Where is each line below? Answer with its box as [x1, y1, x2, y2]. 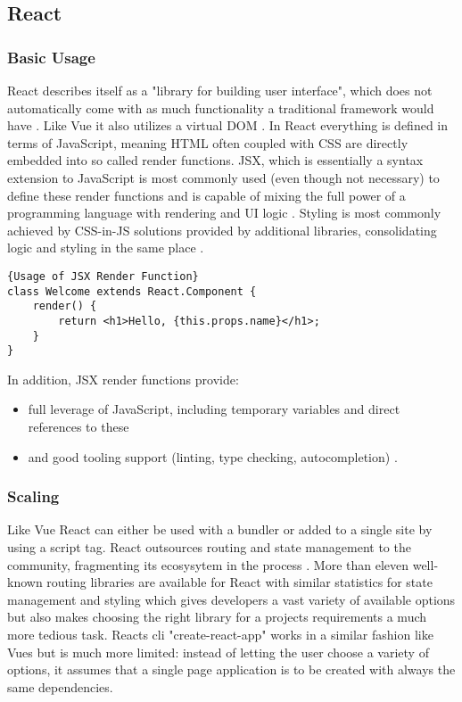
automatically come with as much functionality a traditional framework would [7, 98, 434, 117]
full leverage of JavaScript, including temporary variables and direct [28, 400, 400, 418]
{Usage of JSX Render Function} [7, 269, 199, 283]
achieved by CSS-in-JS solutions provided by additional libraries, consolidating [7, 220, 437, 239]
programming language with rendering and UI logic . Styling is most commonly [7, 203, 441, 222]
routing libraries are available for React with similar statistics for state [46, 573, 433, 591]
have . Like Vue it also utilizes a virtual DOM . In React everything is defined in [7, 116, 449, 135]
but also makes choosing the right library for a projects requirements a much [7, 607, 427, 626]
